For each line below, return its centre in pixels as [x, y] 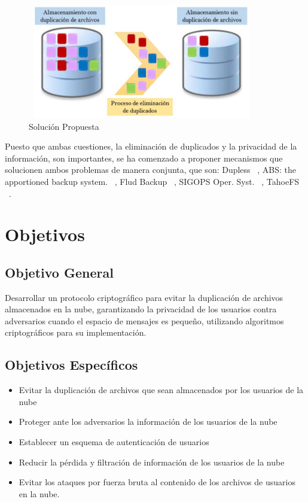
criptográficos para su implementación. [76, 332]
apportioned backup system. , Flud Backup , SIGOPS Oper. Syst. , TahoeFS [152, 181]
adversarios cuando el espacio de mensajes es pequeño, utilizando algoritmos [144, 320]
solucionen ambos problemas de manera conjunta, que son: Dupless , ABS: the [151, 170]
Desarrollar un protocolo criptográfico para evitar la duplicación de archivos [144, 297]
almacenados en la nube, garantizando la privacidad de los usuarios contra [141, 309]
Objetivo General [59, 272]
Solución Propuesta [64, 126]
